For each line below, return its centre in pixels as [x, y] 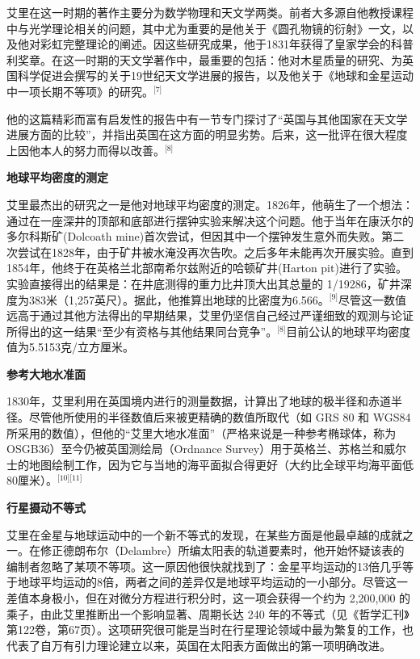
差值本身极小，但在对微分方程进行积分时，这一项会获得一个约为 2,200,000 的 [209, 598]
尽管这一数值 [372, 299]
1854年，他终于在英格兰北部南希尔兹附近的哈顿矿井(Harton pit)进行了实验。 [207, 268]
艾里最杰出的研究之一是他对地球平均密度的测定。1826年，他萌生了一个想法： [210, 204]
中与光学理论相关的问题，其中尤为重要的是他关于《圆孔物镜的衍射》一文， [204, 28]
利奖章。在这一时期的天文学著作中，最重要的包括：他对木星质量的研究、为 [204, 59]
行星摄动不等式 [46, 508]
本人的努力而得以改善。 [102, 150]
